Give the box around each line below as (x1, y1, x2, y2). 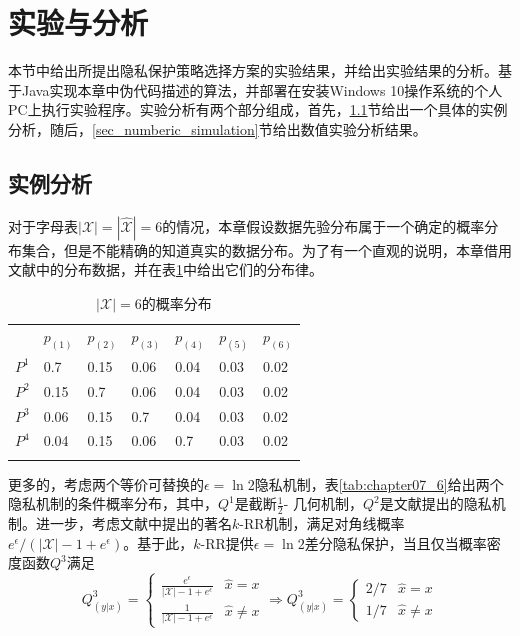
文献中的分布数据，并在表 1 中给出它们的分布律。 (8, 259, 323, 280)
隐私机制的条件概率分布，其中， (8, 493, 218, 514)
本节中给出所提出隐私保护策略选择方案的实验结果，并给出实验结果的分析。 (8, 60, 498, 81)
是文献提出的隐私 (379, 493, 492, 514)
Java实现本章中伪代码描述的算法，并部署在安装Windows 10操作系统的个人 (21, 79, 503, 100)
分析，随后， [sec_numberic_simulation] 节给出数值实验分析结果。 (8, 118, 427, 139)
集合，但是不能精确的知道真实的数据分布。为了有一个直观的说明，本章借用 (21, 239, 512, 260)
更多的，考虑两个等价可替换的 (8, 473, 204, 494)
